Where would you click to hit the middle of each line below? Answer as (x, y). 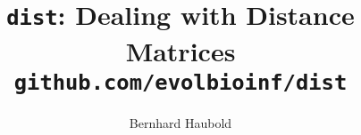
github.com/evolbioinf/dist (180, 82)
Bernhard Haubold (180, 122)
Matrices (180, 50)
